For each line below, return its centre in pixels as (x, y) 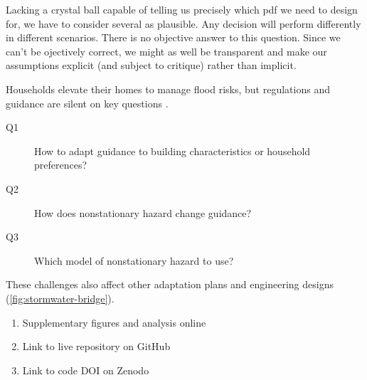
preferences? (61, 165)
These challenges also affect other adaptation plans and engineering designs (170, 284)
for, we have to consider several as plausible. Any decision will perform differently (183, 23)
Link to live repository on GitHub (96, 346)
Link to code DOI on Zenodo (86, 370)
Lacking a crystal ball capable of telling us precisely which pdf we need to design (182, 9)
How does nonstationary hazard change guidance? (143, 212)
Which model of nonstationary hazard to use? (134, 260)
